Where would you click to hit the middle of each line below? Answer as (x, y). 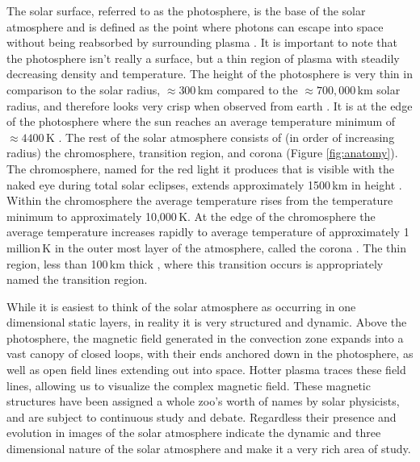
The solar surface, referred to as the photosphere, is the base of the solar (186, 10)
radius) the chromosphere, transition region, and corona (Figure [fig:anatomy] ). (202, 153)
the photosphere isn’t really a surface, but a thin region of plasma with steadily (203, 58)
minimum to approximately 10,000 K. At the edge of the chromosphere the (191, 216)
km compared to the (248, 89)
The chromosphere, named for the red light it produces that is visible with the (201, 168)
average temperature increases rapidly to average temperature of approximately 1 (208, 232)
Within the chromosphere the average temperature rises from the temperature (200, 200)
